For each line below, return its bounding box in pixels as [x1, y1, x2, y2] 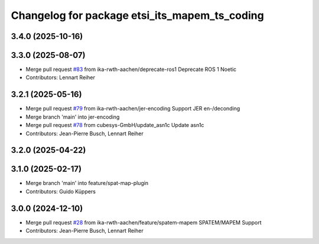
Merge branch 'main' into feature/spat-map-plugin [25, 180, 149, 187]
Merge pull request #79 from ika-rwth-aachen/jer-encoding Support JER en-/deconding [25, 105, 240, 112]
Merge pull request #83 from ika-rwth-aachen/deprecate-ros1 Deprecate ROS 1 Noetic [25, 66, 237, 73]
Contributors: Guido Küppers [25, 188, 96, 195]
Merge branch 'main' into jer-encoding [25, 113, 120, 121]
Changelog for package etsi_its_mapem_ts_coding [11, 9, 264, 22]
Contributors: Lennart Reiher [25, 74, 96, 81]
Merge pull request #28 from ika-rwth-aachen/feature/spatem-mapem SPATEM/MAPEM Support [25, 219, 262, 226]
